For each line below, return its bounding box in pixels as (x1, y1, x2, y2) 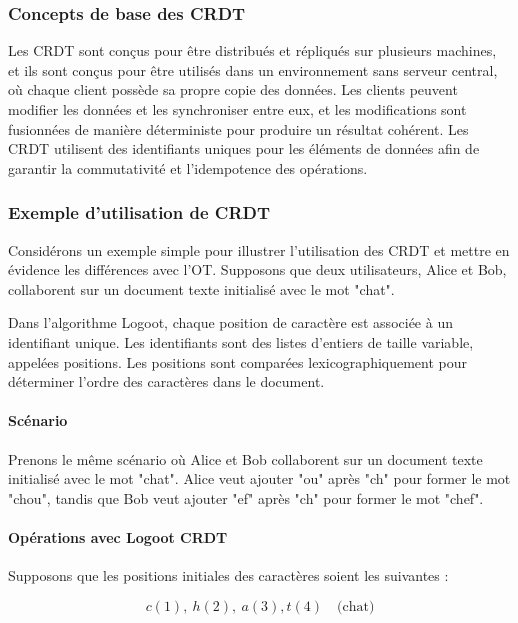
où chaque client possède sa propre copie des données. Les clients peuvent (8, 79, 458, 100)
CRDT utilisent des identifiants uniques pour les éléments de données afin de (8, 138, 480, 159)
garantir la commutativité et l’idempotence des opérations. (8, 157, 368, 178)
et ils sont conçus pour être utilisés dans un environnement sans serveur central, (8, 59, 498, 80)
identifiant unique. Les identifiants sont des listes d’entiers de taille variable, (8, 331, 474, 352)
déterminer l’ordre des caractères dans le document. (8, 371, 325, 392)
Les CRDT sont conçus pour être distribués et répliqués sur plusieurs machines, (8, 40, 497, 61)
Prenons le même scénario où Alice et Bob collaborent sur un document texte (8, 448, 483, 469)
